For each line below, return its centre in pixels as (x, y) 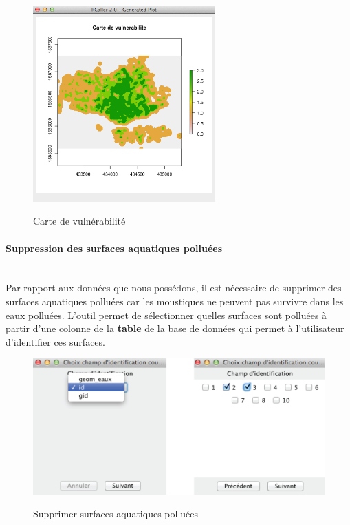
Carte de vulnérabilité (79, 221)
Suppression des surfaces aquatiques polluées (114, 248)
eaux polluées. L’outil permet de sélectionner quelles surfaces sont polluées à (166, 315)
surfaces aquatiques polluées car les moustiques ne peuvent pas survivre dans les (175, 301)
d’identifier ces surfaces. (55, 341)
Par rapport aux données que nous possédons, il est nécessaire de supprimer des (174, 288)
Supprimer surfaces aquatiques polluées (116, 514)
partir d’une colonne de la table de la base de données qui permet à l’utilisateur (175, 328)
